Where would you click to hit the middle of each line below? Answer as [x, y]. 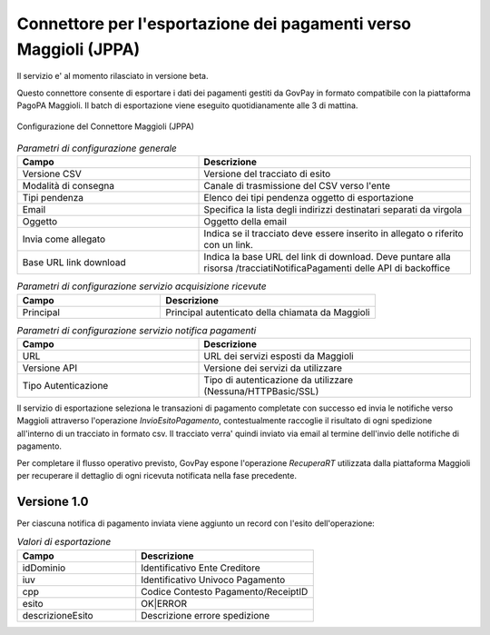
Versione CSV [52, 174]
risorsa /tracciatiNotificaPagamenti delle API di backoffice [327, 268]
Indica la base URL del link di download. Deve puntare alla [327, 257]
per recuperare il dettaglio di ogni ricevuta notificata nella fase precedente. [157, 475]
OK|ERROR [164, 603]
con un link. [229, 245]
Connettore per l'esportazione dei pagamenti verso [214, 24]
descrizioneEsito [58, 615]
